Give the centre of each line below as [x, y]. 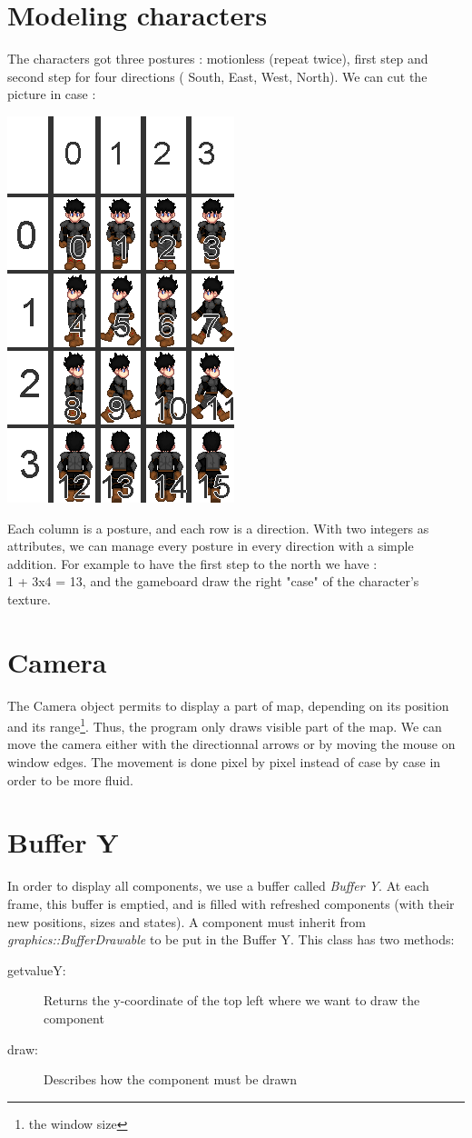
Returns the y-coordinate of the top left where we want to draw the [232, 1000]
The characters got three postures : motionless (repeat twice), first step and [218, 59]
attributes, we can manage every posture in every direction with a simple [211, 546]
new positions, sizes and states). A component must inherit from [187, 921]
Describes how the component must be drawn [170, 1079]
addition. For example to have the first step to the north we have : [192, 563]
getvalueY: [37, 969]
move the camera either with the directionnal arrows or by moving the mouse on [231, 744]
